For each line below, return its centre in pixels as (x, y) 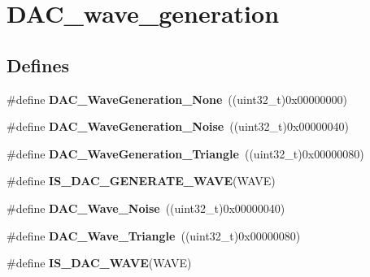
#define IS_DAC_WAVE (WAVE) (99, 263)
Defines (38, 65)
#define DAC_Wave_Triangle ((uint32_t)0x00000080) (154, 235)
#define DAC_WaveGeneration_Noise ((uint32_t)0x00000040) (178, 126)
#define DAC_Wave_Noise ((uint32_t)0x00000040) (146, 208)
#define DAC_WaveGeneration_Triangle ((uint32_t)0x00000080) (185, 153)
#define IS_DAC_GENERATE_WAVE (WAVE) (141, 181)
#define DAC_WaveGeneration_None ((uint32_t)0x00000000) (177, 99)
